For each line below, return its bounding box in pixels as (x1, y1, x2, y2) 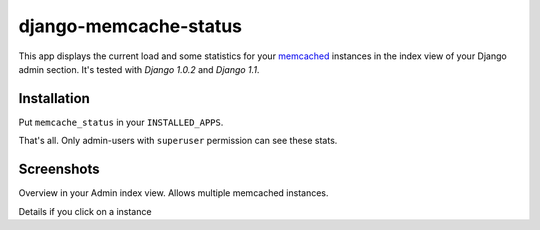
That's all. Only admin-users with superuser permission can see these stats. (18, 135, 338, 147)
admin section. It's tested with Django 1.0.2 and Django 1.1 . (18, 63, 260, 75)
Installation (18, 90, 90, 107)
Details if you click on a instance (18, 205, 152, 217)
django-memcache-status (18, 15, 243, 37)
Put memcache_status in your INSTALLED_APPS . (18, 116, 224, 128)
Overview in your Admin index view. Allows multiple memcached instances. (18, 187, 329, 199)
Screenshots (18, 161, 100, 178)
